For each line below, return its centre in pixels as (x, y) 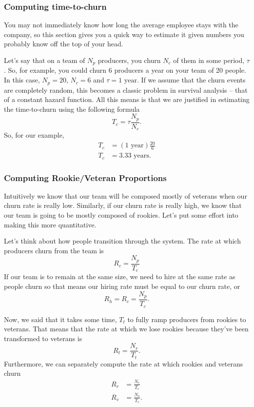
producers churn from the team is (54, 250)
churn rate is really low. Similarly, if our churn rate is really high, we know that (123, 205)
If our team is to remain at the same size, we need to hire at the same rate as (120, 276)
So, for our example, (34, 135)
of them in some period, (209, 60)
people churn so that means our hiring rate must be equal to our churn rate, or (122, 286)
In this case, (22, 80)
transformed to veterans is (43, 338)
